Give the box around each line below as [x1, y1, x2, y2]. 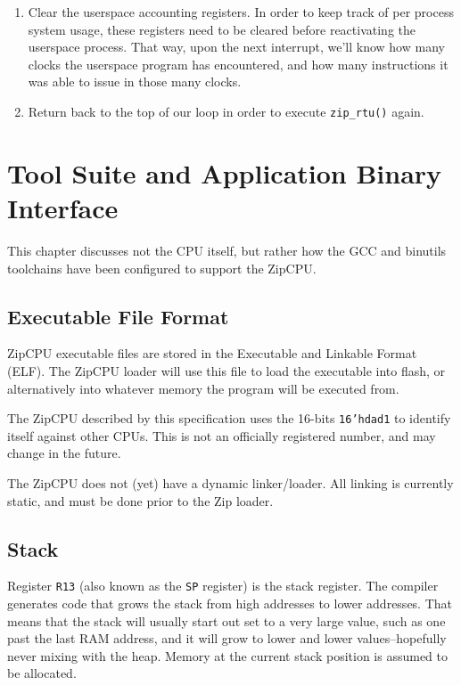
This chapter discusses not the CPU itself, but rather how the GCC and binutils [7, 241, 447, 259]
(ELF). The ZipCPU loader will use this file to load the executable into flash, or [7, 361, 446, 379]
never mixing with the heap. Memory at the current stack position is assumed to [7, 646, 449, 665]
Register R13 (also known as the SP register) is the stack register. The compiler [7, 576, 439, 595]
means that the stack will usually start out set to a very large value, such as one [7, 611, 446, 630]
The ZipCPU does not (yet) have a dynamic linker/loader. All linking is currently [7, 473, 454, 492]
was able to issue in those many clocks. [28, 72, 242, 91]
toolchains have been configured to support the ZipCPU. [7, 258, 317, 277]
